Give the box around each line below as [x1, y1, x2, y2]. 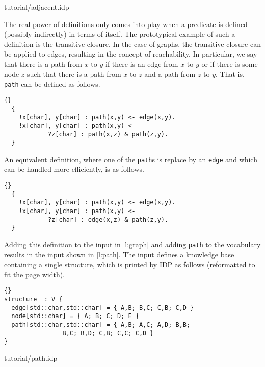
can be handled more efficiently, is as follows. [4, 164, 144, 174]
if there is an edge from [105, 58, 178, 69]
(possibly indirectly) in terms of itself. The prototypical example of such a [4, 29, 235, 39]
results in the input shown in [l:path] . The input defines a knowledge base [4, 249, 234, 259]
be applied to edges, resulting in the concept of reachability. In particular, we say [4, 48, 257, 59]
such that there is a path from [27, 68, 121, 79]
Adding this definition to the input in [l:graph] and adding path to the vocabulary [4, 239, 261, 249]
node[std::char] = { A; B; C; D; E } [11, 312, 139, 320]
